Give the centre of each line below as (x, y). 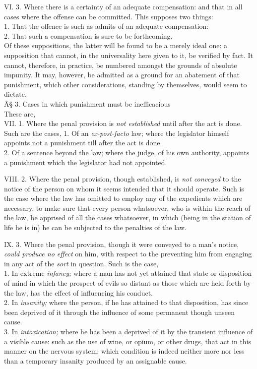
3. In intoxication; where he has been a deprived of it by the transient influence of (128, 331)
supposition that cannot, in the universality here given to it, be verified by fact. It (129, 55)
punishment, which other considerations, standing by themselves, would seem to (126, 84)
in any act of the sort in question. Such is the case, (81, 263)
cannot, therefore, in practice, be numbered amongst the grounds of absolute (121, 65)
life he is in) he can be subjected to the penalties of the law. (95, 227)
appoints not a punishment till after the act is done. (83, 143)
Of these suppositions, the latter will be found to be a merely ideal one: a (116, 45)
